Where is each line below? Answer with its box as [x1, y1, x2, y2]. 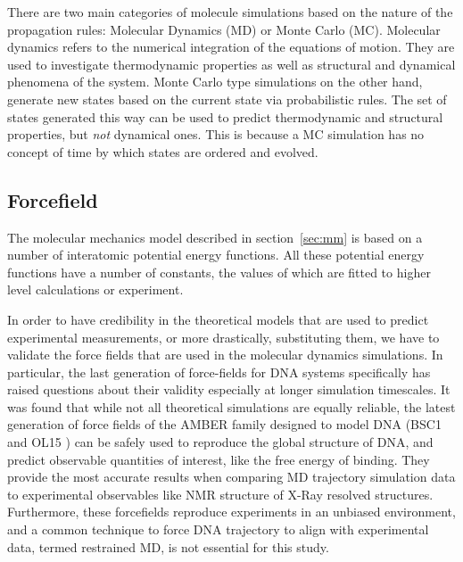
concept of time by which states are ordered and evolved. [7, 142, 318, 161]
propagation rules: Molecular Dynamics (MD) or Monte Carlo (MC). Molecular [7, 20, 441, 38]
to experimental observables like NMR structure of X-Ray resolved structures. [7, 484, 434, 503]
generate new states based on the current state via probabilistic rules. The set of [7, 89, 447, 108]
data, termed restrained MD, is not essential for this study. [7, 537, 329, 556]
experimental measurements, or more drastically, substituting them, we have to [7, 327, 440, 346]
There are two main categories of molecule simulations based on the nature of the [7, 3, 453, 21]
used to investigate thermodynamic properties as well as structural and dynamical [7, 54, 456, 73]
